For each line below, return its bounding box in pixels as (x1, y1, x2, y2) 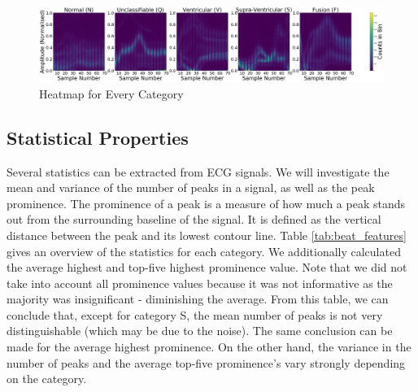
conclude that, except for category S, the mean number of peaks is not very (7, 306, 383, 323)
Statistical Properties (7, 124, 189, 150)
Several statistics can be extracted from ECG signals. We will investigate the (7, 163, 390, 180)
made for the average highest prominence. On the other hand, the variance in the (7, 338, 411, 355)
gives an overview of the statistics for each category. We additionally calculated (7, 242, 401, 259)
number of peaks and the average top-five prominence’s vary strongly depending (7, 354, 406, 371)
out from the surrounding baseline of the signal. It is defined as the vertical (7, 211, 381, 228)
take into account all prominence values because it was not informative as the (7, 274, 393, 291)
